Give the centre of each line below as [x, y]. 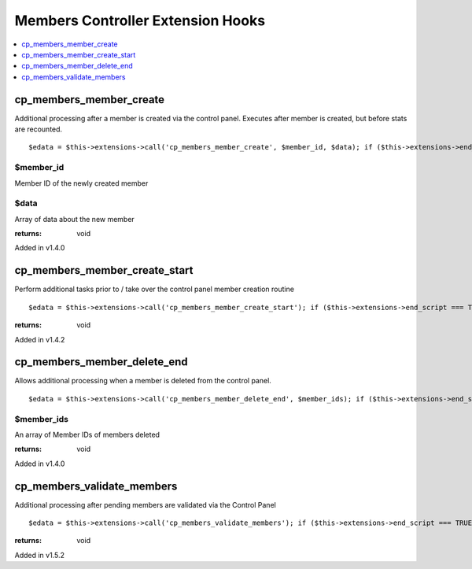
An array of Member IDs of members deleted [87, 434]
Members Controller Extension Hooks [140, 20]
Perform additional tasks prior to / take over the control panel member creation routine [155, 289]
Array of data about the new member [75, 219]
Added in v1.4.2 [40, 339]
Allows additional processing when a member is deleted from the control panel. [143, 381]
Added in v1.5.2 [39, 555]
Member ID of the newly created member [81, 183]
